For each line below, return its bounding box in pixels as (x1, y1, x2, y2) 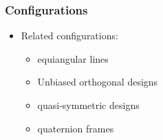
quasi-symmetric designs (37, 98, 140, 112)
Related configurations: (21, 28, 118, 43)
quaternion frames (37, 121, 114, 135)
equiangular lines (37, 51, 109, 66)
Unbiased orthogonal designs (37, 74, 158, 89)
